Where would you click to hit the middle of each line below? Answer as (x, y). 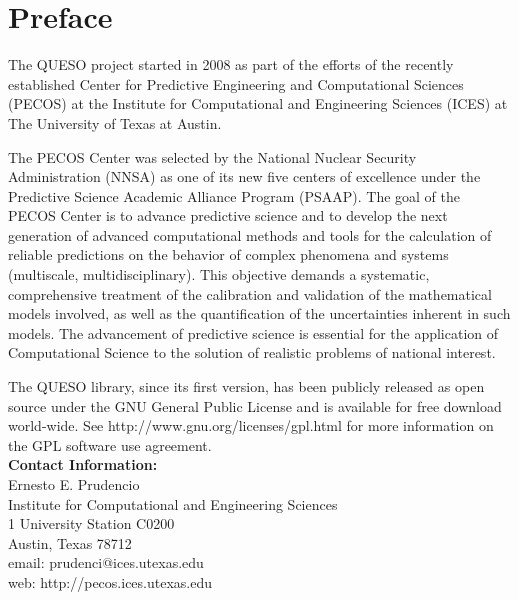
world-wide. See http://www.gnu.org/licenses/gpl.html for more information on (251, 425)
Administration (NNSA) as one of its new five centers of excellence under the (244, 176)
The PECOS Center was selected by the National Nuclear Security (212, 156)
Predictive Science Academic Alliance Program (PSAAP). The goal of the (234, 195)
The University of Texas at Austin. (115, 122)
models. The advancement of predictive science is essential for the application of (253, 332)
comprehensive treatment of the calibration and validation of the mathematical (250, 293)
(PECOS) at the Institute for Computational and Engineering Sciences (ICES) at (258, 103)
